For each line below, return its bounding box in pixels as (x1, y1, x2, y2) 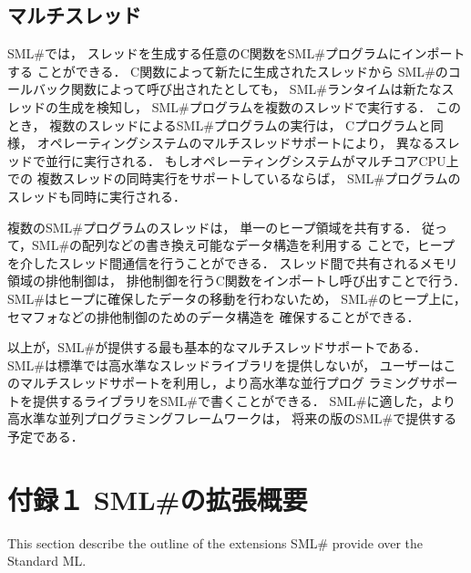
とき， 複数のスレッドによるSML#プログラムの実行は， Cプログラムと (7, 115, 431, 134)
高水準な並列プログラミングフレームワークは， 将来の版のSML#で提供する (7, 409, 457, 428)
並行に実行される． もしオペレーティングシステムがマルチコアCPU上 (45, 151, 459, 170)
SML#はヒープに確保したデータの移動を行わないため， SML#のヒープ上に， (7, 288, 466, 307)
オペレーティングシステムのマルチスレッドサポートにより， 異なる (36, 133, 435, 152)
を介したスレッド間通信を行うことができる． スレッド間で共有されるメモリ (7, 253, 458, 272)
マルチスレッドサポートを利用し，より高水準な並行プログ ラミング (19, 373, 420, 392)
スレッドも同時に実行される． (7, 186, 186, 205)
